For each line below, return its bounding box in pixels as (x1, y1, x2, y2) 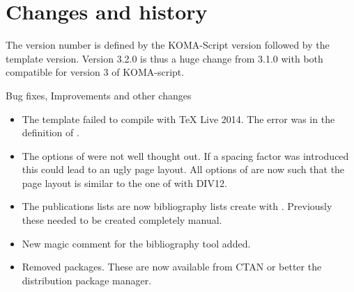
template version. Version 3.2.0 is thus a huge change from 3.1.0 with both (6, 51, 323, 65)
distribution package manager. (22, 273, 152, 287)
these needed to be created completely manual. (22, 213, 222, 227)
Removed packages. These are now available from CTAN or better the (22, 259, 322, 274)
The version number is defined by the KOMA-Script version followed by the (6, 38, 330, 52)
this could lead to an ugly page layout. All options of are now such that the (22, 162, 345, 177)
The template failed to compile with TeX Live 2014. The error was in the (22, 111, 335, 126)
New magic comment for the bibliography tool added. (22, 236, 251, 250)
